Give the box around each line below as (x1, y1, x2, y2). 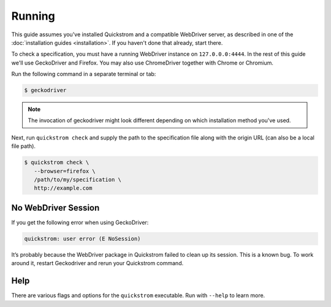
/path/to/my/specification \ (34, 176, 122, 184)
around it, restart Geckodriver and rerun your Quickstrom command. (11, 260, 184, 267)
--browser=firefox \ (34, 168, 96, 174)
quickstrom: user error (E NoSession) (24, 235, 141, 242)
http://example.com (34, 185, 93, 192)
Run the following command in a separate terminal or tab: (11, 71, 156, 78)
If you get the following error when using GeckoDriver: (11, 219, 149, 226)
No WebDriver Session (11, 203, 100, 213)
